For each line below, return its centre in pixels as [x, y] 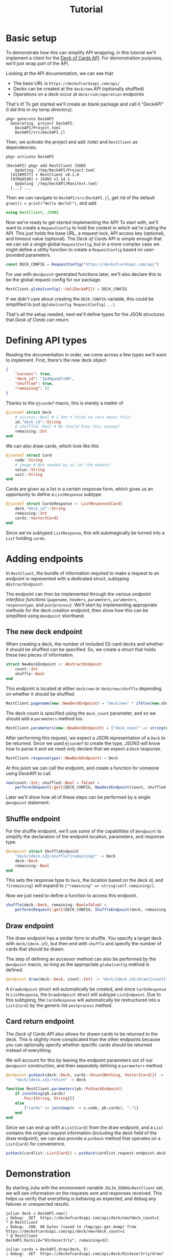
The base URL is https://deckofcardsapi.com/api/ [67, 83]
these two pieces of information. [40, 655]
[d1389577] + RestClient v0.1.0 [45, 175]
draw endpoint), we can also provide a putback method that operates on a [83, 1138]
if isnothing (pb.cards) [40, 1094]
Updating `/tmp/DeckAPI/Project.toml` [56, 170]
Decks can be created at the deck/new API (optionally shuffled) [79, 89]
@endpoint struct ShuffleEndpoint [43, 851]
